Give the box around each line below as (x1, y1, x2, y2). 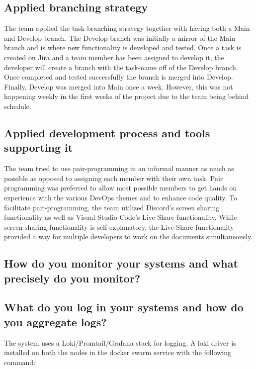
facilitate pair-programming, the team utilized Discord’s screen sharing (4, 202, 220, 212)
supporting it (4, 140, 73, 155)
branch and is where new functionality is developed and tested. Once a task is (4, 42, 242, 53)
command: (4, 357, 35, 367)
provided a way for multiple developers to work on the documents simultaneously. (4, 231, 253, 242)
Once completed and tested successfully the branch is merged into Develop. (4, 72, 233, 82)
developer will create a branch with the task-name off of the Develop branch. (4, 62, 238, 72)
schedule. (4, 100, 31, 111)
